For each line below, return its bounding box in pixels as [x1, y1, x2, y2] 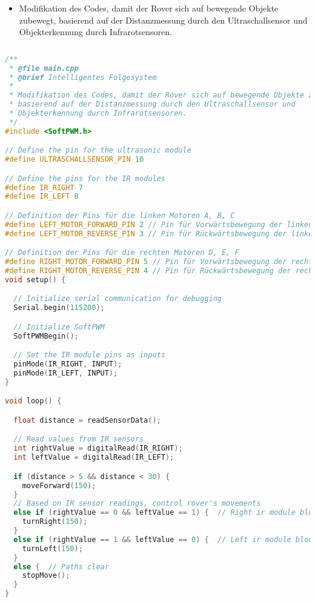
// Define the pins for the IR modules [5, 174, 165, 183]
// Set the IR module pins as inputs [13, 351, 165, 360]
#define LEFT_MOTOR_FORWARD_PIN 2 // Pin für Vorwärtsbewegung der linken [5, 220, 313, 229]
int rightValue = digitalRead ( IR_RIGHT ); [13, 444, 183, 453]
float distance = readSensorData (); [13, 415, 161, 425]
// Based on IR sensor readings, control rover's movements [13, 499, 261, 508]
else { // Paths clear [13, 562, 109, 571]
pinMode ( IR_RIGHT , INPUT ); [13, 360, 122, 369]
